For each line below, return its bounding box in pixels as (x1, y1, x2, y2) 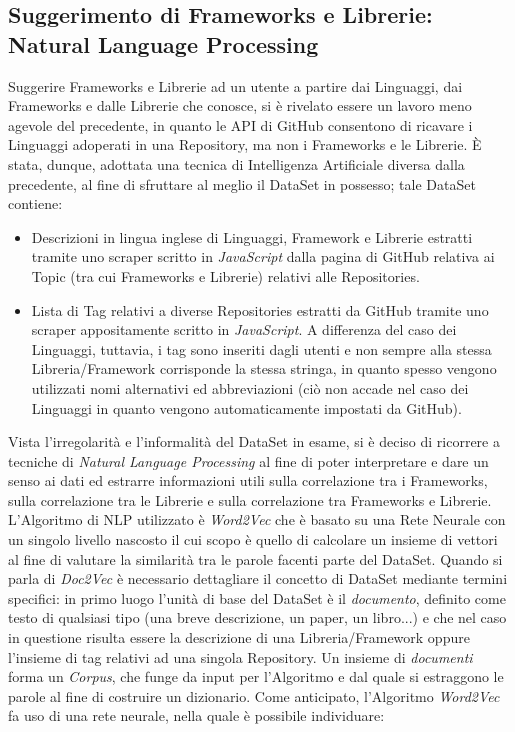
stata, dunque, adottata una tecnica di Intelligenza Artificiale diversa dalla (8, 153, 465, 174)
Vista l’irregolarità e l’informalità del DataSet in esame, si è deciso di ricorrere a (8, 431, 500, 452)
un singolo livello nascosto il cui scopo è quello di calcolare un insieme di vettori (8, 529, 498, 550)
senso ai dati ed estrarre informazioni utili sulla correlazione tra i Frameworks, (8, 470, 488, 491)
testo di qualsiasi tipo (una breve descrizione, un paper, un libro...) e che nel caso (8, 607, 507, 628)
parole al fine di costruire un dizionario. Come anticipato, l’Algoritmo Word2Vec (8, 685, 500, 706)
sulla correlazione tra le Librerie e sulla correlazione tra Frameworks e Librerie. (8, 489, 492, 510)
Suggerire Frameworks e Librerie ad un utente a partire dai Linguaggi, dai (8, 75, 463, 96)
